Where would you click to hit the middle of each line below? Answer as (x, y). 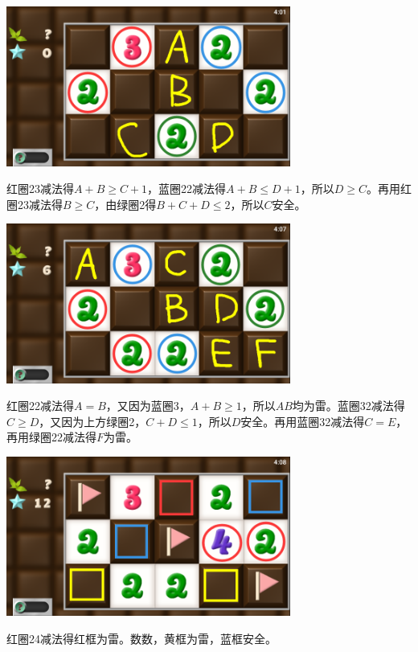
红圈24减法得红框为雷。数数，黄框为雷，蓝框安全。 (141, 638)
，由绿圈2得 (125, 204)
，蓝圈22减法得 (187, 189)
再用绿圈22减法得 (51, 437)
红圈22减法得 (40, 406)
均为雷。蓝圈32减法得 (348, 406)
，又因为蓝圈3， (148, 406)
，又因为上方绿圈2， (92, 421)
